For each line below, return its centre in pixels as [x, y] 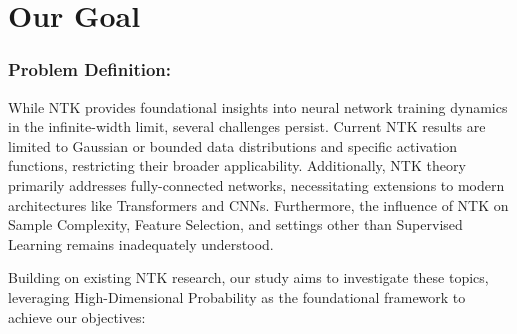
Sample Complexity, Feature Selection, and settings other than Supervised [235, 224]
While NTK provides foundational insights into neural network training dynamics [258, 106]
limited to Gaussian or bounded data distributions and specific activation [233, 145]
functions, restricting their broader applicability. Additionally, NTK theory [237, 165]
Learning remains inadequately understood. [141, 243]
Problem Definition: [90, 69]
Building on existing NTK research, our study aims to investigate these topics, [248, 277]
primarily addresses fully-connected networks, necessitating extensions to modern [256, 184]
